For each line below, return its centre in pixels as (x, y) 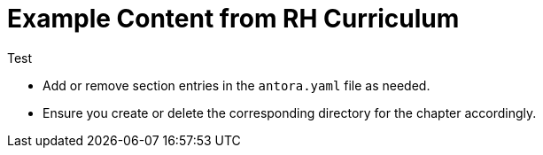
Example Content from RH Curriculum (233, 19)
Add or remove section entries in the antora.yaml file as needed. (237, 85)
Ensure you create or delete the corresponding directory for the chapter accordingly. (290, 112)
